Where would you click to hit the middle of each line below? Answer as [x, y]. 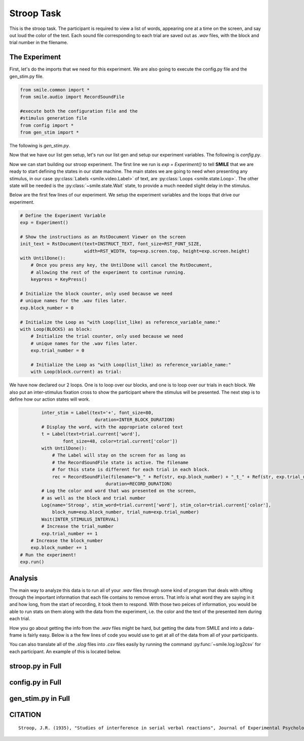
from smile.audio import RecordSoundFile [72, 97]
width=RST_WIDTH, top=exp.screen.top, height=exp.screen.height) [167, 251]
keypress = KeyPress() [59, 280]
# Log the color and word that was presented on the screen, [119, 491]
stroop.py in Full [35, 666]
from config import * [47, 125]
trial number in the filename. [39, 43]
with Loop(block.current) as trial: [76, 372]
